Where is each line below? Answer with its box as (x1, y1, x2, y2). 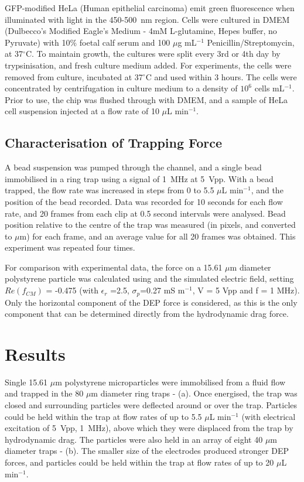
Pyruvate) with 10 (5, 36, 70, 48)
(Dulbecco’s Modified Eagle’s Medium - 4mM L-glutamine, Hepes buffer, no (5, 25, 277, 37)
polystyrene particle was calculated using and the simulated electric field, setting (5, 272, 294, 285)
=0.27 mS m (140, 284, 185, 296)
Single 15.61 (5, 375, 48, 388)
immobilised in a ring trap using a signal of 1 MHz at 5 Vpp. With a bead (5, 172, 274, 184)
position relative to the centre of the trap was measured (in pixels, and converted (5, 218, 296, 231)
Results (5, 341, 66, 365)
